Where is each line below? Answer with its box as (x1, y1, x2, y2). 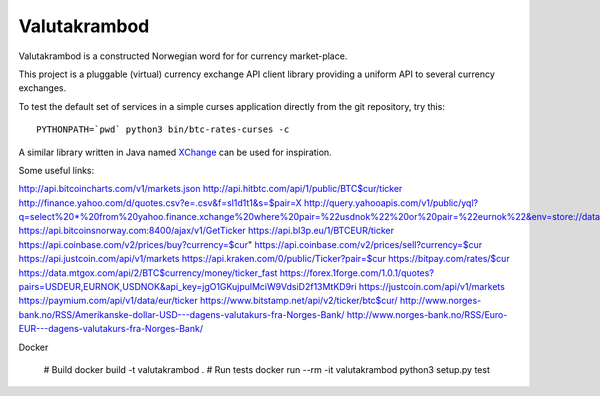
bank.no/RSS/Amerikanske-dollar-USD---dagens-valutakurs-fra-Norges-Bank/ (18, 308, 345, 320)
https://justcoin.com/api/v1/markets (358, 281, 505, 293)
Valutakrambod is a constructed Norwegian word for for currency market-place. (18, 50, 348, 62)
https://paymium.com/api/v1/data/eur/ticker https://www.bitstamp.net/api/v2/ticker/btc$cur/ (18, 295, 399, 307)
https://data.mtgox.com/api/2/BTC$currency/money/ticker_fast (18, 266, 278, 279)
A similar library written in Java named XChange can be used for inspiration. (18, 146, 332, 158)
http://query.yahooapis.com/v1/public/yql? (303, 196, 479, 209)
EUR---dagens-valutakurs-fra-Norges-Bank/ (18, 323, 204, 335)
